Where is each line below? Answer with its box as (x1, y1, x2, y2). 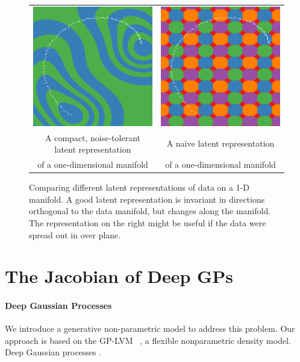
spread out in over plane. (29, 228, 121, 241)
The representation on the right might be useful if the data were (29, 216, 266, 229)
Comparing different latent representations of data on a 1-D (29, 181, 250, 194)
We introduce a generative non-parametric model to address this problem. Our (5, 322, 295, 335)
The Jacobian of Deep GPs (5, 264, 234, 288)
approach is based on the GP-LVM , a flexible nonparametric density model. (5, 334, 291, 346)
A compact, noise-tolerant (45, 131, 140, 144)
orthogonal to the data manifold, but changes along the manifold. (29, 205, 271, 217)
